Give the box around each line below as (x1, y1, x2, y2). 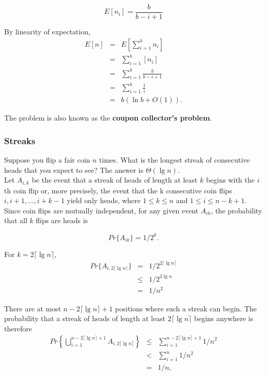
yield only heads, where (67, 195, 141, 206)
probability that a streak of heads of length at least (4, 313, 166, 324)
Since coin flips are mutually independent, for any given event (4, 205, 199, 215)
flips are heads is (35, 215, 88, 226)
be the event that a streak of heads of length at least (31, 174, 198, 185)
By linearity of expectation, (4, 26, 90, 37)
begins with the (206, 174, 255, 185)
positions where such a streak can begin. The (115, 303, 257, 313)
